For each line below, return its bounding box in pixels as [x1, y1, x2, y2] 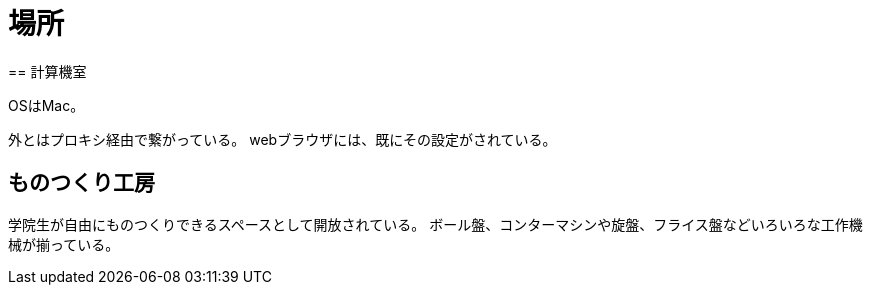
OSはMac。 [8, 96, 85, 114]
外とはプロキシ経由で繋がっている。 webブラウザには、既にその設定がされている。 [8, 130, 557, 148]
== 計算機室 [8, 62, 87, 80]
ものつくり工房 [8, 170, 155, 196]
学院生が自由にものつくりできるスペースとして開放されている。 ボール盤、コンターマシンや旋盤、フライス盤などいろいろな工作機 [8, 215, 863, 233]
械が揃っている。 [8, 235, 120, 253]
